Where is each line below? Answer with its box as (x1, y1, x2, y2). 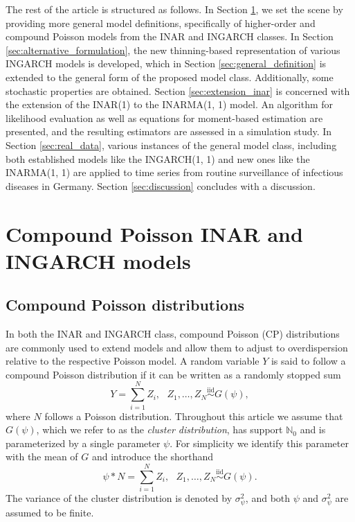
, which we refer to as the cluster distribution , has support (36, 422, 283, 437)
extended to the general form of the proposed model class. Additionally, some (6, 69, 334, 84)
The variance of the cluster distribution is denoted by (6, 491, 233, 505)
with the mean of (6, 449, 78, 464)
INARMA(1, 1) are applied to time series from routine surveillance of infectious (6, 165, 343, 180)
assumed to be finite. (6, 505, 94, 520)
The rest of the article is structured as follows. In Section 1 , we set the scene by (6, 2, 343, 16)
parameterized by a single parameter (6, 435, 161, 450)
